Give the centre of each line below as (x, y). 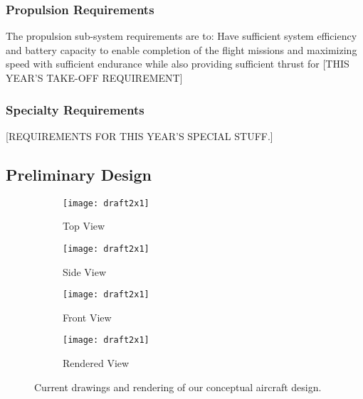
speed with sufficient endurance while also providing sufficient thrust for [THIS (178, 64)
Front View (87, 317)
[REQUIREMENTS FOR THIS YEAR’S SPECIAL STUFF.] (140, 135)
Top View (84, 226)
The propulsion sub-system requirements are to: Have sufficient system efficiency (181, 36)
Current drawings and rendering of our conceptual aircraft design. (178, 387)
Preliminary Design (79, 174)
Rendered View (96, 363)
